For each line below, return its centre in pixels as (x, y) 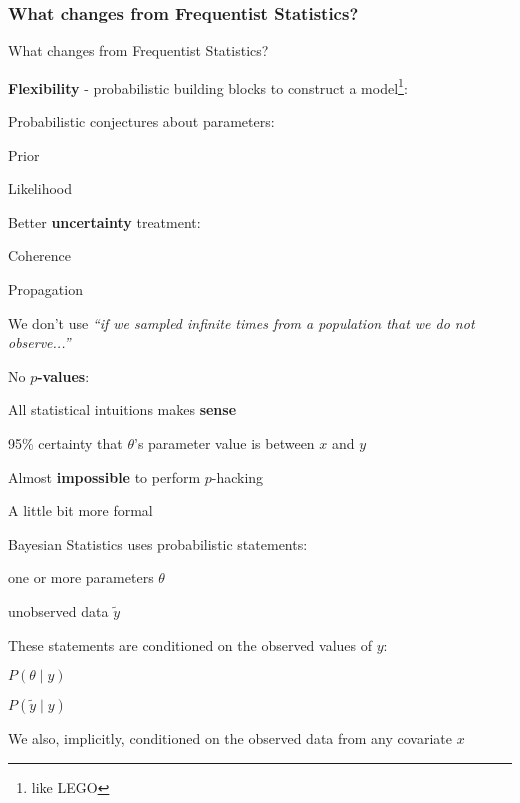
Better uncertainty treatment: (104, 221)
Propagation (45, 289)
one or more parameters (81, 577)
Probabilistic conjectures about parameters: (141, 121)
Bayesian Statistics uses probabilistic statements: (158, 543)
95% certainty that (65, 443)
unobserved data (58, 610)
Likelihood (40, 188)
